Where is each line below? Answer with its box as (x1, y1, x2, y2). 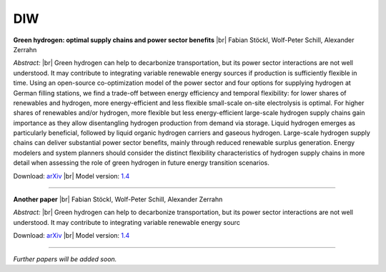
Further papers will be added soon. (13, 254, 117, 263)
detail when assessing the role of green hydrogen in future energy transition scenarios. (13, 158, 269, 167)
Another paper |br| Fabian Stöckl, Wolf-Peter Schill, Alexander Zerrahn (13, 195, 223, 203)
